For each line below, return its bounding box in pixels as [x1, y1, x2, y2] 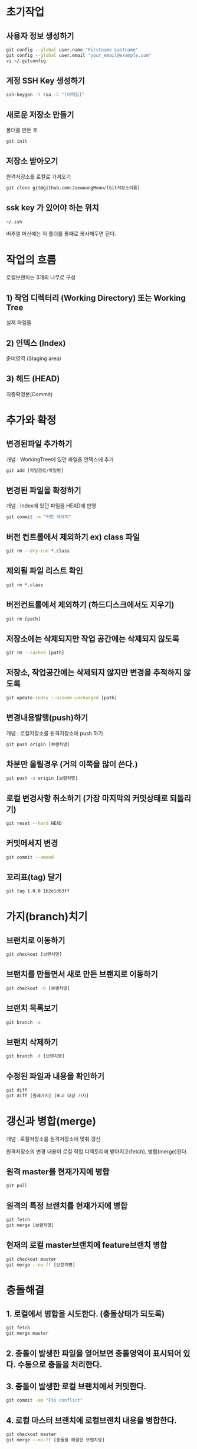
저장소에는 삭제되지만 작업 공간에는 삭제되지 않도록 [6, 634, 180, 644]
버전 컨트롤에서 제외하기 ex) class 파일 [6, 532, 140, 542]
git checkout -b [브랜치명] [6, 985, 70, 991]
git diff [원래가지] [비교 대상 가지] [6, 1093, 89, 1098]
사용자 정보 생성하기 [6, 31, 74, 41]
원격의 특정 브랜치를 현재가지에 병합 [6, 1200, 128, 1211]
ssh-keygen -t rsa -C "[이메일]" [6, 92, 84, 98]
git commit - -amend [6, 854, 54, 860]
